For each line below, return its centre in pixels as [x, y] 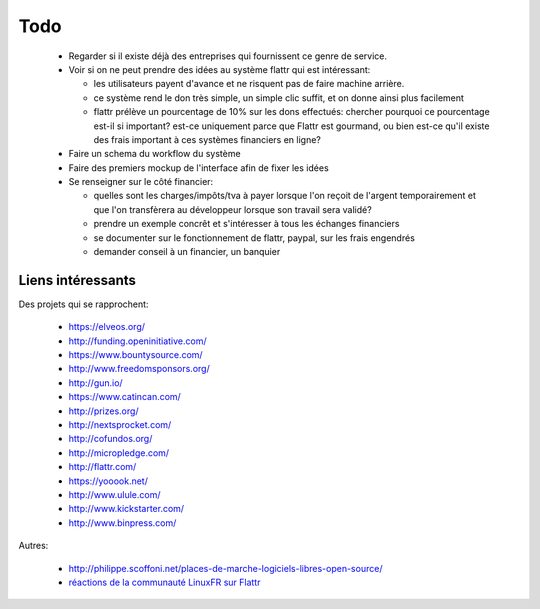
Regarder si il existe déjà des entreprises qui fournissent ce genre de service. [228, 56]
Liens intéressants [77, 280]
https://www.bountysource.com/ [136, 355]
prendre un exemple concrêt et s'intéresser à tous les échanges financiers [246, 224]
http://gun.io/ [96, 382]
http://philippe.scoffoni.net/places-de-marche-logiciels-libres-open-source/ [225, 568]
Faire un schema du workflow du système [154, 154]
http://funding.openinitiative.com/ [137, 341]
